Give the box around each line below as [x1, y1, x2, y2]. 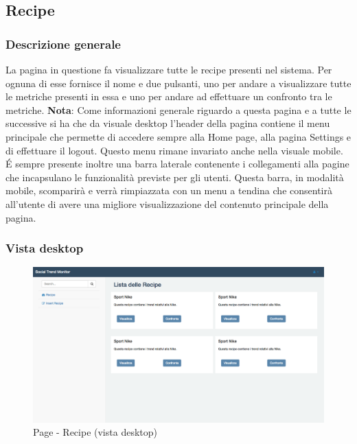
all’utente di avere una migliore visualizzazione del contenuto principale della [5, 196, 329, 211]
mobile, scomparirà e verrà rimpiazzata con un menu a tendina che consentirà [5, 183, 332, 198]
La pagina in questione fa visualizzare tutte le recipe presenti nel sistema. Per [5, 62, 332, 76]
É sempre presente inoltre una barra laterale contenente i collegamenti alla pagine [5, 156, 349, 171]
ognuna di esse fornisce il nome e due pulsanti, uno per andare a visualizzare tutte [5, 75, 352, 90]
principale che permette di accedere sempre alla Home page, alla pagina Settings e [5, 129, 352, 143]
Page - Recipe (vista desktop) [33, 425, 157, 439]
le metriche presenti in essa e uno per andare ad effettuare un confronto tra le [5, 89, 332, 104]
